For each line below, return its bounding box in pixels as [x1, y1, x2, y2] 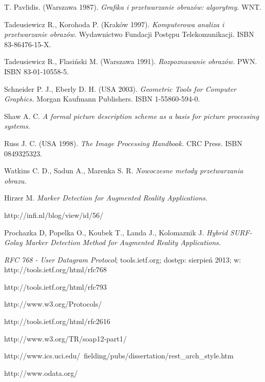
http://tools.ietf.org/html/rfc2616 [4, 316, 110, 327]
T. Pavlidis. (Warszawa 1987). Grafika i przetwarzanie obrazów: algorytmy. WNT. [4, 2, 262, 12]
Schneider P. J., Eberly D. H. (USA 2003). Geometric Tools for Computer [4, 83, 237, 94]
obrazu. [4, 175, 27, 186]
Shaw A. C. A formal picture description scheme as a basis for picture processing [4, 110, 259, 121]
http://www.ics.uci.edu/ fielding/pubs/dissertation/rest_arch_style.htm [4, 350, 234, 361]
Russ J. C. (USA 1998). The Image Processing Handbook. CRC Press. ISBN [4, 137, 242, 148]
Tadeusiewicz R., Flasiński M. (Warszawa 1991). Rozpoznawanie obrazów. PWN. [4, 56, 257, 67]
